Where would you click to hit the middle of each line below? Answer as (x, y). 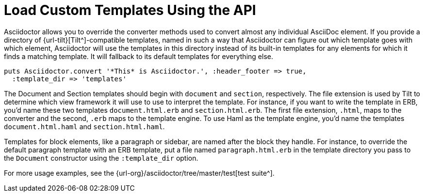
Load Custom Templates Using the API (130, 10)
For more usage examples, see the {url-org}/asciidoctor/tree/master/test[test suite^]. (139, 173)
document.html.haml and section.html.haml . (84, 126)
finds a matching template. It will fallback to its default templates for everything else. (139, 56)
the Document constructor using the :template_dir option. (101, 158)
